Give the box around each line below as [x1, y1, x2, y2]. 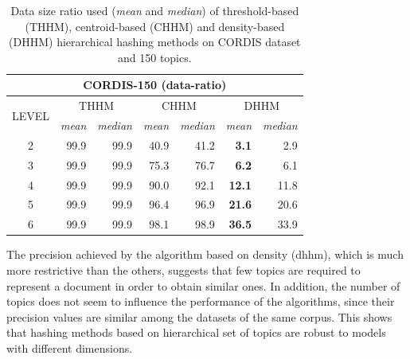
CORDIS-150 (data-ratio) [83, 76, 227, 93]
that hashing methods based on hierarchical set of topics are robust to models [6, 324, 386, 341]
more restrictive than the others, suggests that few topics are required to [6, 261, 361, 278]
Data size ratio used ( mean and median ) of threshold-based [10, 2, 299, 18]
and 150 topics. [118, 49, 192, 65]
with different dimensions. [6, 339, 133, 356]
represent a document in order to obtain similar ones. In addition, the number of [6, 277, 400, 294]
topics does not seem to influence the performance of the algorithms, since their [6, 293, 395, 310]
